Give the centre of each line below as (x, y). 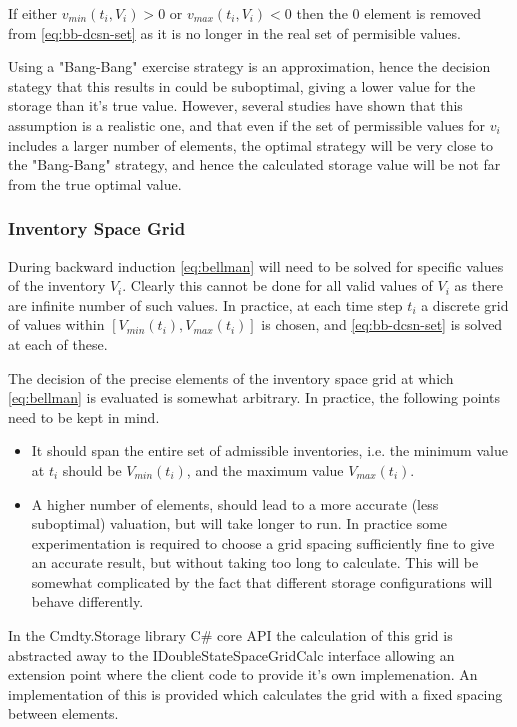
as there (478, 285)
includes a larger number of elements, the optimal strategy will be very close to (251, 144)
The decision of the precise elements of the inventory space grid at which (231, 377)
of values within (56, 324)
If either (33, 13)
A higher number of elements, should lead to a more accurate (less (235, 503)
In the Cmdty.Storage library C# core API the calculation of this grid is (230, 635)
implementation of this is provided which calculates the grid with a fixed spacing (255, 693)
